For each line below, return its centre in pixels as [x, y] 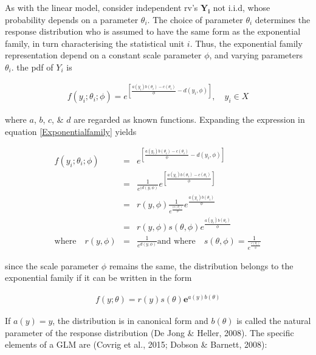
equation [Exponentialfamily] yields [71, 131]
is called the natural [274, 321]
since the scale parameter [52, 265]
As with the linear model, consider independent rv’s [101, 7]
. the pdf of [32, 67]
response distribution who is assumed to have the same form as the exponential [153, 31]
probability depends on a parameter [72, 19]
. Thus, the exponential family [246, 43]
